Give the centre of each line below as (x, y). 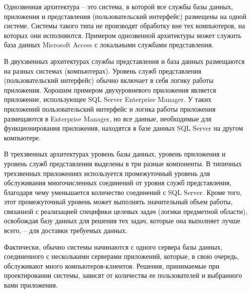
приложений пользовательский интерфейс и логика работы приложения (110, 108)
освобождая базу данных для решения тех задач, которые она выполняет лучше (122, 221)
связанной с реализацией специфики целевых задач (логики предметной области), (126, 211)
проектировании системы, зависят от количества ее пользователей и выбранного (123, 275)
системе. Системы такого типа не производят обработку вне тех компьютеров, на (125, 26)
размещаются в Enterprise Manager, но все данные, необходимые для (108, 118)
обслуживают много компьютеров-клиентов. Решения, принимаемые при (112, 265)
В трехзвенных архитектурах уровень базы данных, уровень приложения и (115, 154)
